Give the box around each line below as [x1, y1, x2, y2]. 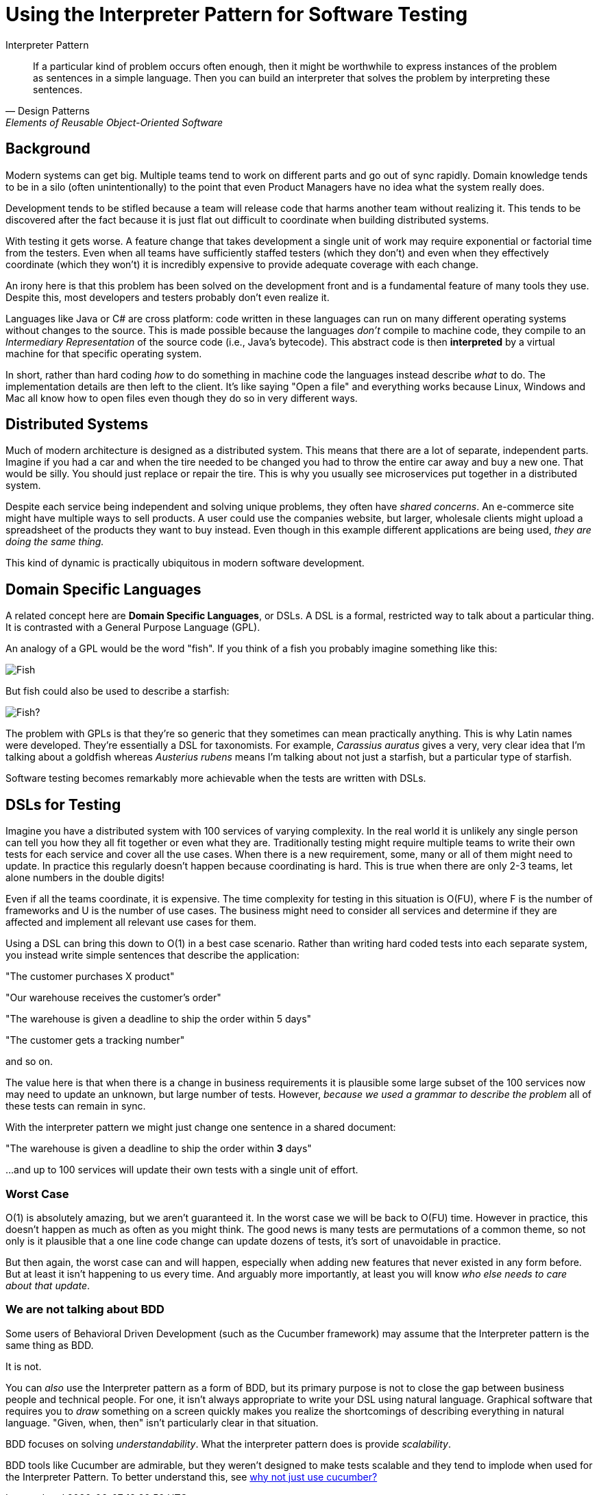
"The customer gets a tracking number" [5, 1034, 185, 1046]
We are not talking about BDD [5, 1302, 164, 1317]
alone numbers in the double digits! [5, 872, 164, 884]
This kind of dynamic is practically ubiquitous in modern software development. [5, 557, 365, 569]
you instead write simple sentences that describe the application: [5, 949, 299, 961]
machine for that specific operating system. [5, 347, 202, 359]
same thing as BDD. [5, 1339, 94, 1351]
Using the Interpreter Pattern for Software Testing [5, 3, 468, 26]
